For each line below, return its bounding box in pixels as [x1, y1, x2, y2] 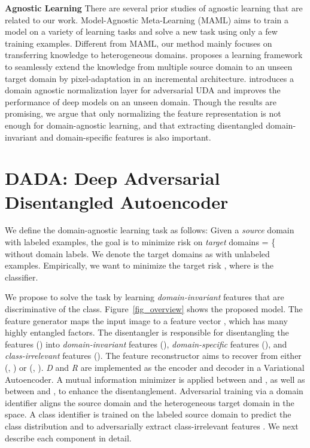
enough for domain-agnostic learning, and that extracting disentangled [5, 118, 263, 131]
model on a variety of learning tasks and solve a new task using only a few [5, 25, 278, 38]
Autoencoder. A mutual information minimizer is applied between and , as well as [5, 373, 305, 385]
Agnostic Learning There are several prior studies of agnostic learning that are [5, 2, 303, 14]
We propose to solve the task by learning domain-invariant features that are [5, 291, 284, 303]
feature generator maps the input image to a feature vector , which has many [5, 314, 288, 327]
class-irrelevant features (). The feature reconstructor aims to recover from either [5, 349, 302, 362]
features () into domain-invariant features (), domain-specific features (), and [5, 337, 287, 350]
